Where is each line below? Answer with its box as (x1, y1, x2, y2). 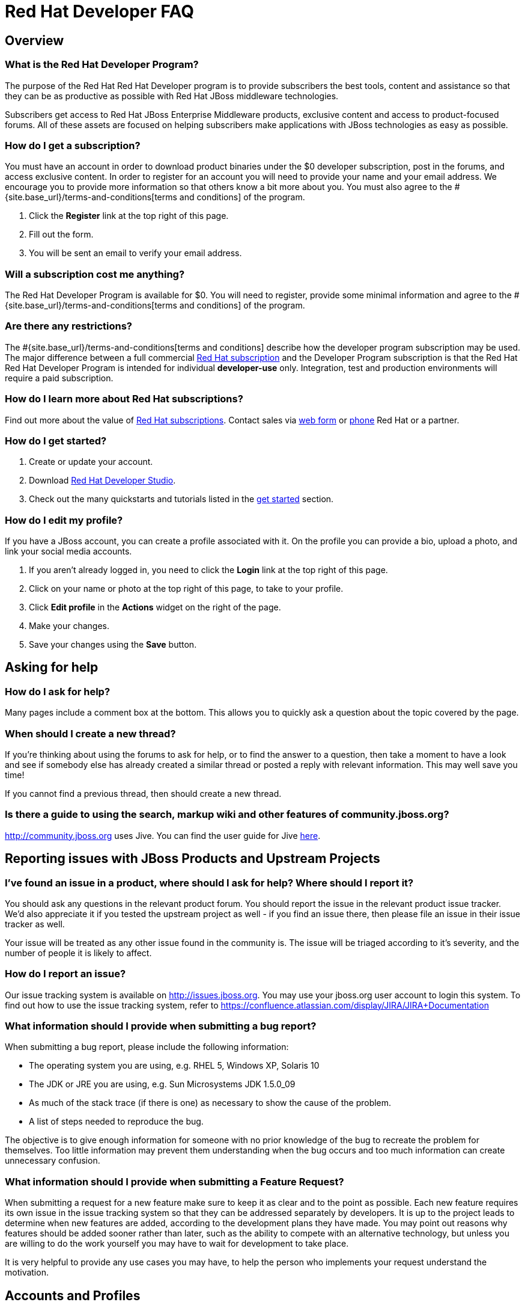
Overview (5, 32, 64, 48)
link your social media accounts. (5, 546, 132, 557)
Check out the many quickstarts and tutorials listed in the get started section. (29, 494, 334, 505)
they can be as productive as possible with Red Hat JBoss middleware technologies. (5, 90, 339, 101)
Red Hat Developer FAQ (5, 1, 194, 22)
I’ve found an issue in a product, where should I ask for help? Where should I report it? (5, 876, 414, 889)
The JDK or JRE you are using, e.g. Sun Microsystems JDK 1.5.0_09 (29, 1079, 296, 1090)
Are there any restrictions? (5, 320, 132, 333)
